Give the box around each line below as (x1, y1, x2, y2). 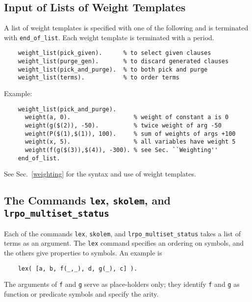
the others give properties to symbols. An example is (4, 247, 162, 257)
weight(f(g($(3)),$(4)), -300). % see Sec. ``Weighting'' (25, 146, 218, 153)
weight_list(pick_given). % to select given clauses (18, 50, 211, 57)
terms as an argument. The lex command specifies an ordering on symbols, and (4, 238, 244, 248)
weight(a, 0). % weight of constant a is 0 (25, 114, 229, 121)
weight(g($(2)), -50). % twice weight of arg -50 (25, 122, 222, 129)
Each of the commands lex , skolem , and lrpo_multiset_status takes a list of (4, 228, 241, 238)
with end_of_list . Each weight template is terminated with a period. (4, 32, 214, 42)
